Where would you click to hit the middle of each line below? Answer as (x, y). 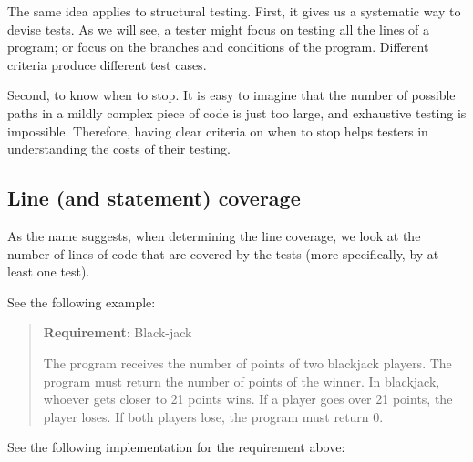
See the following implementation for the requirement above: (176, 447)
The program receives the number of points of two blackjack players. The (247, 362)
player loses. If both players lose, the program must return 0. (213, 416)
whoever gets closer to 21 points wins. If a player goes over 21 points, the (248, 399)
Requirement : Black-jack (118, 332)
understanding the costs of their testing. (119, 149)
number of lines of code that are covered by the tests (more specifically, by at (223, 253)
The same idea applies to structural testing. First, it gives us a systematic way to (234, 11)
